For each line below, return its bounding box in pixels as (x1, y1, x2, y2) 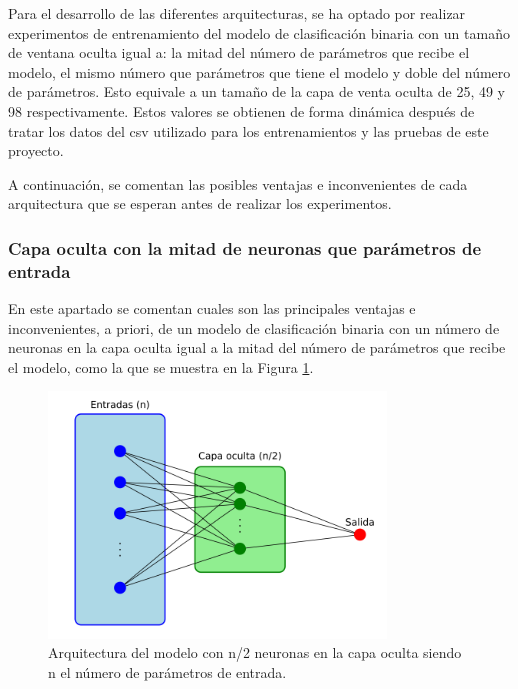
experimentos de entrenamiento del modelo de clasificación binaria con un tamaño (8, 22, 510, 43)
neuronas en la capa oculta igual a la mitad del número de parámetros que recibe (8, 337, 506, 358)
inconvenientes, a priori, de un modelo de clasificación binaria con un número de (8, 317, 500, 338)
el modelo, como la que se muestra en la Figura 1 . (8, 356, 314, 377)
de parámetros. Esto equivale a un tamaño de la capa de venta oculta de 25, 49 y (8, 81, 505, 102)
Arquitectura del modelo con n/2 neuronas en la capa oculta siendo (48, 642, 462, 663)
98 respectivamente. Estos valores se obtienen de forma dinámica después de (8, 100, 475, 121)
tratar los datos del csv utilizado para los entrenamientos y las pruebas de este (8, 120, 489, 141)
